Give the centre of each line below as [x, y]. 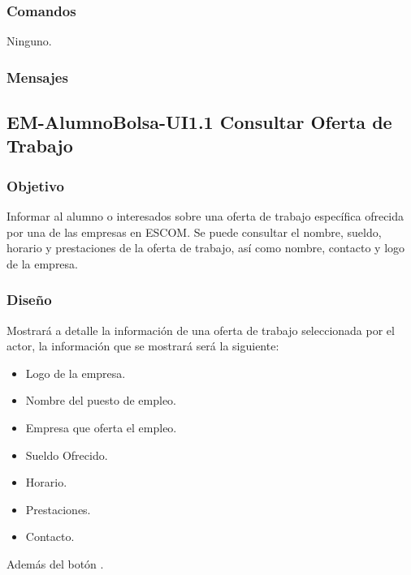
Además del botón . [55, 563]
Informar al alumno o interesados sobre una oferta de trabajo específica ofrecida [205, 216]
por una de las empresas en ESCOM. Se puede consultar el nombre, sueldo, [194, 232]
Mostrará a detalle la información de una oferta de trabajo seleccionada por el [201, 330]
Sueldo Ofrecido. [67, 455]
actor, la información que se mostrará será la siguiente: [143, 346]
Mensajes [37, 77]
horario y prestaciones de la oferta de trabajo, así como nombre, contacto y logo [206, 248]
